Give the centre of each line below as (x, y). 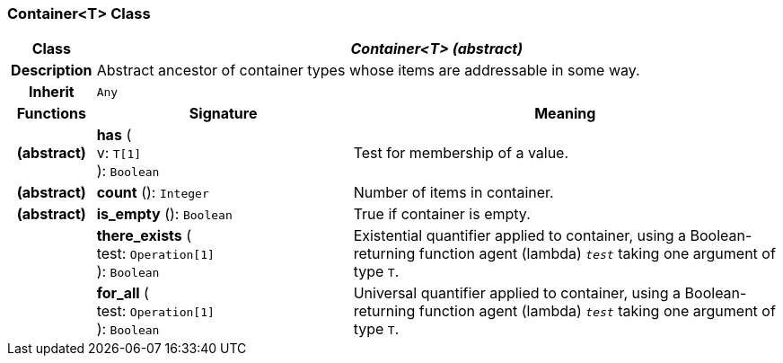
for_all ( (123, 293)
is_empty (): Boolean (164, 214)
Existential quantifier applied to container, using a (520, 236)
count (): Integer (153, 193)
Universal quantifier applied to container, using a (517, 293)
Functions (51, 114)
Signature (223, 114)
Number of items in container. (453, 193)
